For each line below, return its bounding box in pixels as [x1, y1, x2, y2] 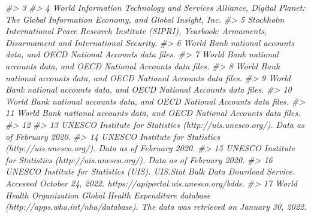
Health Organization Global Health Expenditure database [5, 188, 211, 201]
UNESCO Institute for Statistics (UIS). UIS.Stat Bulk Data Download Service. [5, 165, 295, 178]
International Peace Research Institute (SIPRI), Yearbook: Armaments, [5, 25, 267, 37]
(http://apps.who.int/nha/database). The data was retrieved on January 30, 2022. [5, 200, 307, 213]
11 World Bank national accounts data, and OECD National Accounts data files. [5, 106, 301, 119]
